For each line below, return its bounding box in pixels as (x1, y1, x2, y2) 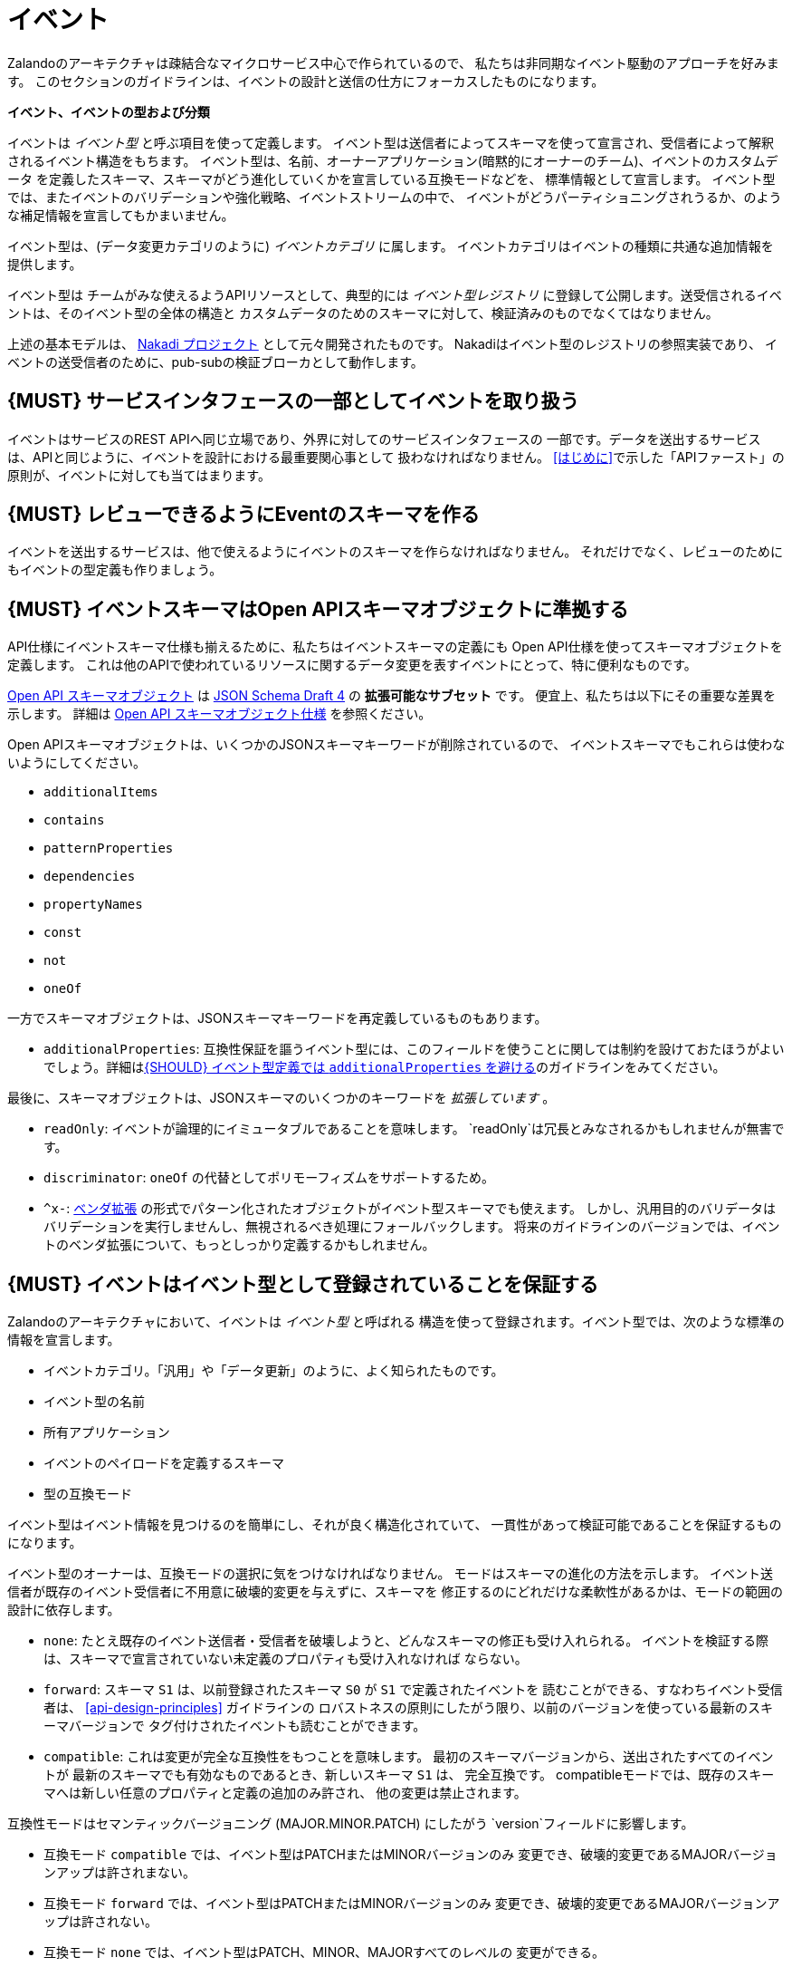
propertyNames (43, 897, 143, 912)
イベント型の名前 (43, 1393, 145, 1410)
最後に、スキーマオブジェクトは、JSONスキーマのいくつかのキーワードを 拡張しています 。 (7, 1090, 556, 1106)
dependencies (43, 869, 136, 884)
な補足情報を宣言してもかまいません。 (7, 207, 234, 223)
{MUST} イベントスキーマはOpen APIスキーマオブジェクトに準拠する (7, 597, 629, 621)
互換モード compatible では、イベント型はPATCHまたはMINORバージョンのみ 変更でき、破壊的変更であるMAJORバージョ (43, 1846, 778, 1863)
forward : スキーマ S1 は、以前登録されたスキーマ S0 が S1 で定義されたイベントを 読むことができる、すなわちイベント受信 (43, 1682, 783, 1698)
